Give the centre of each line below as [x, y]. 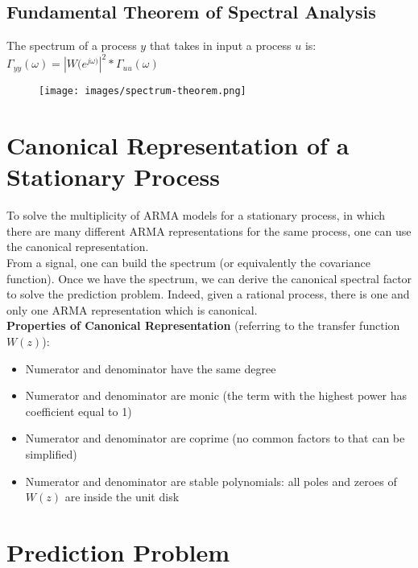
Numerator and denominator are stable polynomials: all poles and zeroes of [211, 481]
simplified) [51, 453]
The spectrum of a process [72, 45]
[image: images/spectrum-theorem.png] [143, 91]
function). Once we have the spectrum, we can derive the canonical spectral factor [209, 278]
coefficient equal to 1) [79, 411]
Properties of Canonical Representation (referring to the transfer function [203, 325]
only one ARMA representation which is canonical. [132, 309]
